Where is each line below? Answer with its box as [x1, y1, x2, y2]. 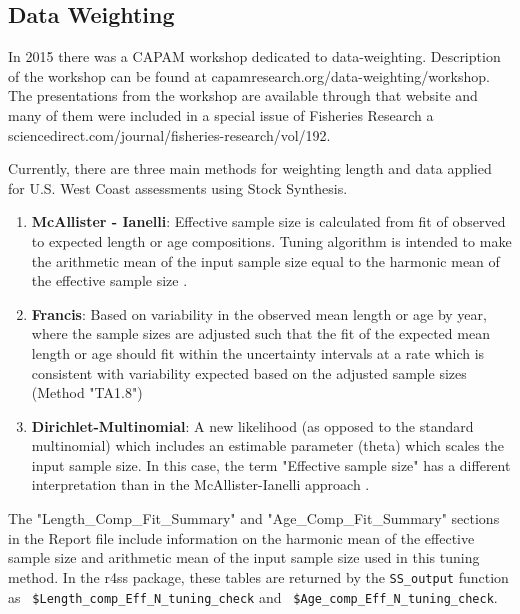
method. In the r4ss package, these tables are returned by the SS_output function [8, 566, 509, 587]
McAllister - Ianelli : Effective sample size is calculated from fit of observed [31, 211, 506, 232]
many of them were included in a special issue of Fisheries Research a [8, 104, 434, 125]
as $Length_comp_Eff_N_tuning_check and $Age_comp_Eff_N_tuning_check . [8, 586, 498, 607]
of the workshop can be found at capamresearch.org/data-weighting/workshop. [8, 65, 490, 86]
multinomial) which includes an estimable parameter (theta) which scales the [31, 435, 504, 456]
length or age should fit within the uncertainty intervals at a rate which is [31, 342, 485, 363]
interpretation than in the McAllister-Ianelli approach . [31, 474, 370, 495]
